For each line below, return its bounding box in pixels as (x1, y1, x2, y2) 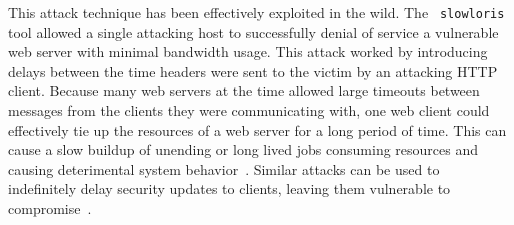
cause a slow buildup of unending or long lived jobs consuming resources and (8, 139, 478, 160)
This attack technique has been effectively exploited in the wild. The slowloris (8, 2, 505, 22)
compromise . (8, 198, 92, 218)
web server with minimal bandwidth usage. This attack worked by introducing (8, 41, 488, 62)
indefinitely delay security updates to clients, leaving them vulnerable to (8, 178, 451, 199)
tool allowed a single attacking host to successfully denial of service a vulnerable (8, 21, 499, 42)
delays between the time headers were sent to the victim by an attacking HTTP (8, 60, 498, 81)
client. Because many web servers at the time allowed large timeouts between (8, 80, 480, 101)
